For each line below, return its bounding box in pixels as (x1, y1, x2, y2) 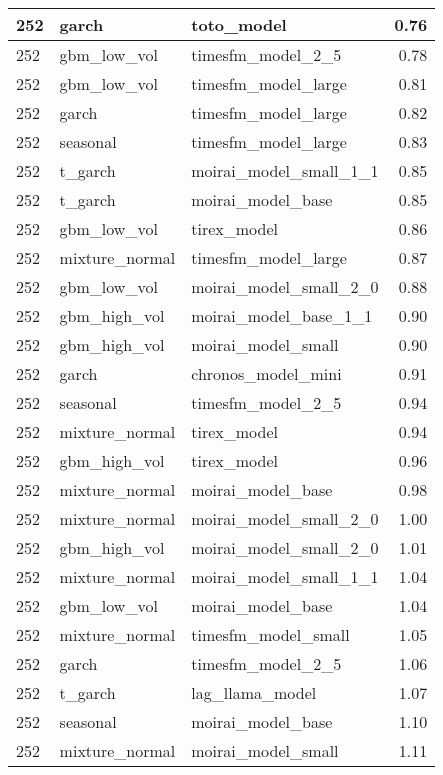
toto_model (191, 13, 287, 36)
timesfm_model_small (191, 623, 350, 646)
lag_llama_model (191, 681, 317, 704)
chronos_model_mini (191, 362, 342, 385)
